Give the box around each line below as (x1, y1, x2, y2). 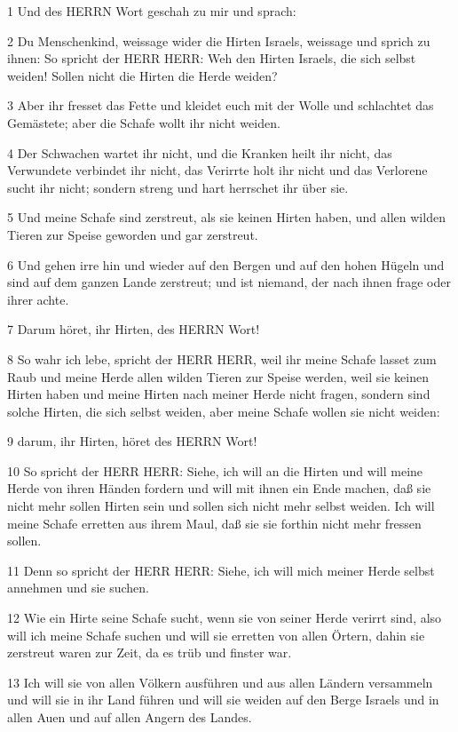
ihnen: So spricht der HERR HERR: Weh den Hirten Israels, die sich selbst (7, 49, 416, 68)
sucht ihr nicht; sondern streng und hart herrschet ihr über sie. (7, 178, 349, 196)
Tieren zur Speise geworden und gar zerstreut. (7, 225, 258, 243)
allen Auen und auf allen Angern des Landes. (7, 708, 252, 726)
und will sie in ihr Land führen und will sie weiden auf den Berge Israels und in (7, 690, 439, 709)
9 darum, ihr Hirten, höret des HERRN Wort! (7, 432, 257, 450)
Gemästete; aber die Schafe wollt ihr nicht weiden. (7, 113, 280, 131)
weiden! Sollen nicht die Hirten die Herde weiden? (7, 66, 278, 84)
